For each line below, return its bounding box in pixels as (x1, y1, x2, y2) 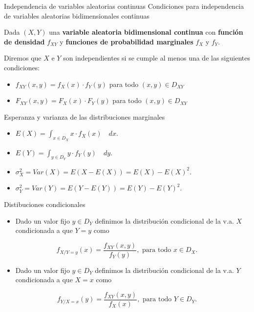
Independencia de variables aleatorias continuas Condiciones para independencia (4, 1, 244, 11)
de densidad (4, 36, 45, 46)
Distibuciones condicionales (4, 199, 85, 209)
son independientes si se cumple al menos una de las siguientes (63, 53, 250, 63)
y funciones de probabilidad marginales (60, 36, 193, 46)
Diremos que (4, 53, 42, 63)
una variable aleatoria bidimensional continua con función (49, 27, 243, 37)
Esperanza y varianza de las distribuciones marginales (4, 111, 165, 122)
